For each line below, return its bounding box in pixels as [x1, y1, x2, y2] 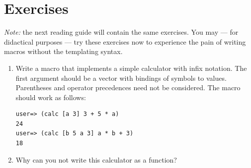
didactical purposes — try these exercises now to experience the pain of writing [4, 36, 246, 47]
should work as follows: [15, 92, 86, 102]
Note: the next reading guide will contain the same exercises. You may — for [4, 27, 239, 37]
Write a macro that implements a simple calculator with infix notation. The [15, 62, 247, 73]
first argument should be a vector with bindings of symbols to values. [15, 72, 227, 83]
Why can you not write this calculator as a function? [15, 154, 177, 165]
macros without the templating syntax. [4, 46, 123, 56]
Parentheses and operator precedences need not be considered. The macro [15, 82, 241, 93]
